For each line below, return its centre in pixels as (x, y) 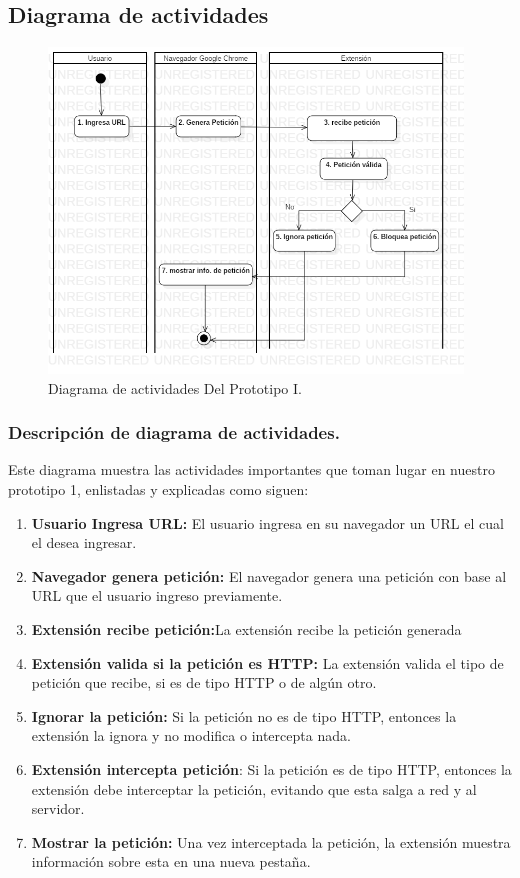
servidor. (58, 808)
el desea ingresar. (84, 542)
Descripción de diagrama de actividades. (174, 432)
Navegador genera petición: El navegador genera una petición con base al (269, 575)
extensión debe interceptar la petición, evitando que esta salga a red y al (254, 788)
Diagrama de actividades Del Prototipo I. (175, 387)
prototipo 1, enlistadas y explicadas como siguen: (158, 489)
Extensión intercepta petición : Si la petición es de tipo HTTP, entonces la (271, 769)
